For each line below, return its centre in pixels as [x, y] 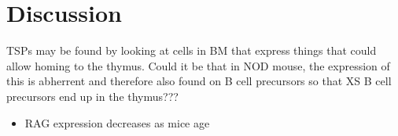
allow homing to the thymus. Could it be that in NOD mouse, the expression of [198, 65]
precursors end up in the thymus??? [92, 96]
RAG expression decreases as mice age [117, 122]
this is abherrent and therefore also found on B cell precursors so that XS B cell [199, 81]
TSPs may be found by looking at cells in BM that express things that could [192, 50]
